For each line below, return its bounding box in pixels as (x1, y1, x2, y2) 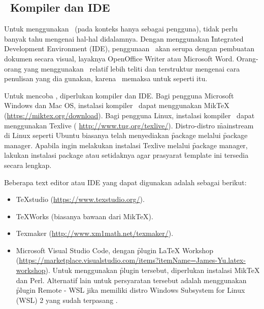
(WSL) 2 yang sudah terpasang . (16, 294, 118, 305)
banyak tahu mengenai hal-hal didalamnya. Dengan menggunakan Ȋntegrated (4, 33, 244, 44)
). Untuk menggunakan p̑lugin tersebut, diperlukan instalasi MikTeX (45, 265, 260, 276)
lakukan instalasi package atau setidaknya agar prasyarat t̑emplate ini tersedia (4, 150, 249, 160)
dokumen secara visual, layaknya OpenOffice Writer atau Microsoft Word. (4, 53, 235, 63)
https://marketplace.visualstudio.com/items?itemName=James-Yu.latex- (19, 255, 246, 265)
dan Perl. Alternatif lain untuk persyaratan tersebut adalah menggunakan (16, 274, 247, 285)
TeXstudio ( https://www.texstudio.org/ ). (16, 194, 145, 204)
